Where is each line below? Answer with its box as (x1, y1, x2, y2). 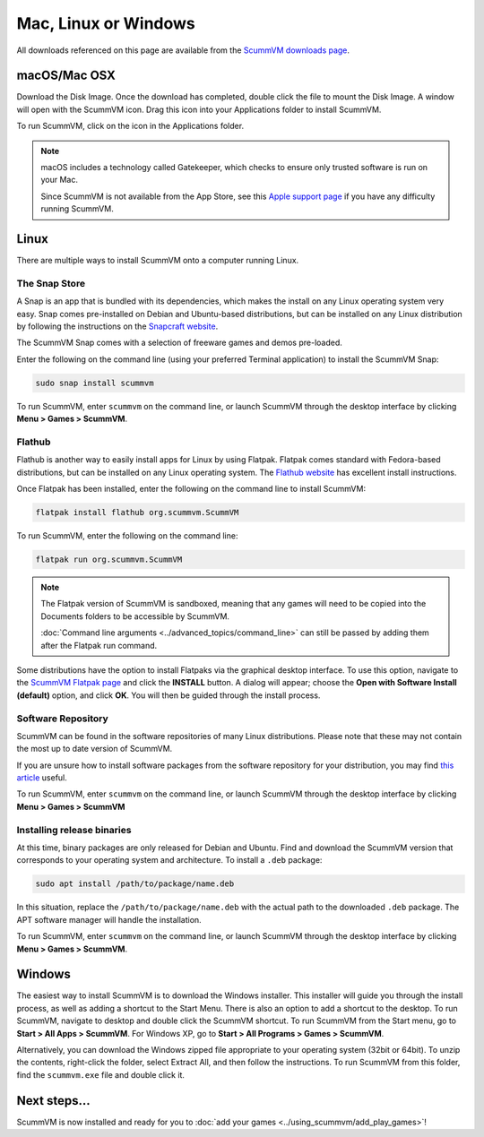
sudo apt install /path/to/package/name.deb (35, 879, 235, 889)
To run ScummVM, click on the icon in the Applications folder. (16, 121, 245, 132)
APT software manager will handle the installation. (16, 914, 202, 925)
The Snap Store (16, 277, 85, 289)
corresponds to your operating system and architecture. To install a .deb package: (16, 855, 323, 866)
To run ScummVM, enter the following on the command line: (16, 530, 238, 541)
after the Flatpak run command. (40, 640, 158, 650)
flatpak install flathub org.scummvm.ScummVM (35, 507, 239, 518)
